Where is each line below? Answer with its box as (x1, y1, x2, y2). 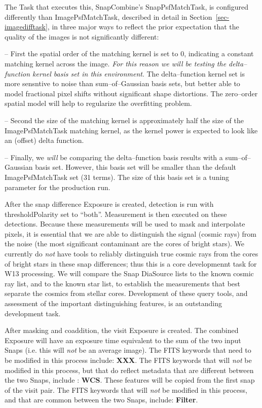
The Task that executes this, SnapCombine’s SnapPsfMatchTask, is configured (5, 2, 249, 12)
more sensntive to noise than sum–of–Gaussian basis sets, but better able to (5, 78, 240, 89)
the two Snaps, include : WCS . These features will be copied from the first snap (5, 375, 255, 385)
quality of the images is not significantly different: (5, 31, 159, 42)
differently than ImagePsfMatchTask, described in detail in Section (5, 11, 212, 22)
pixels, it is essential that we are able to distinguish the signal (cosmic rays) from (5, 228, 256, 239)
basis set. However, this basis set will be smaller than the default (35, 162, 237, 172)
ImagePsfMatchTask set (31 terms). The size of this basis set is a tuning (5, 171, 230, 182)
